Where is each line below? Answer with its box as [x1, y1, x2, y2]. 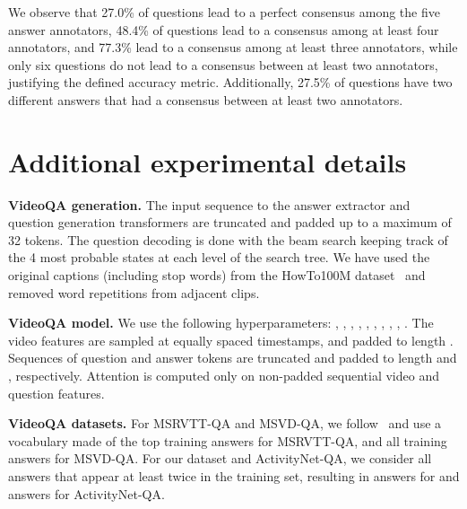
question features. [8, 383, 105, 402]
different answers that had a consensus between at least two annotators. [8, 90, 403, 109]
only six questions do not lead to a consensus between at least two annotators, [8, 55, 438, 74]
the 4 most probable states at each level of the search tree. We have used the [8, 248, 430, 267]
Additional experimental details [8, 143, 407, 180]
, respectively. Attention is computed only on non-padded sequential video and [8, 366, 439, 385]
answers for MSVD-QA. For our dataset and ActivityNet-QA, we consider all [8, 449, 432, 468]
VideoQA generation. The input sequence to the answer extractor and [8, 195, 411, 214]
